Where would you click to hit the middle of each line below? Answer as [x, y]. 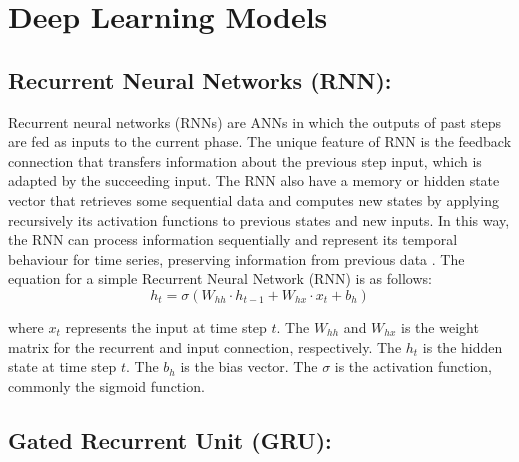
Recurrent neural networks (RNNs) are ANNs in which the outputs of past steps [255, 121]
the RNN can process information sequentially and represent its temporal [233, 239]
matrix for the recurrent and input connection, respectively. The [205, 346]
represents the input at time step [166, 326]
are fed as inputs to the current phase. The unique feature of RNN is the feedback [260, 141]
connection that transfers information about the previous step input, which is [245, 160]
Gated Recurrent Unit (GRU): [170, 439]
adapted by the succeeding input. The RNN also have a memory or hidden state [254, 180]
